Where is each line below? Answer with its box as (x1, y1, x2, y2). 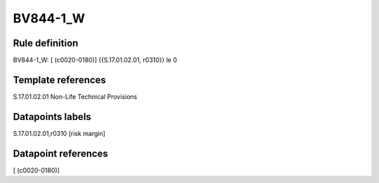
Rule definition (13, 37, 79, 49)
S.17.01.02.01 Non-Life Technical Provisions (13, 92, 138, 101)
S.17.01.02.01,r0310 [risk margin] (13, 129, 105, 137)
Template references (13, 74, 107, 86)
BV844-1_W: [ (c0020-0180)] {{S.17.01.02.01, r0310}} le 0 (13, 56, 178, 65)
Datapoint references (13, 147, 109, 159)
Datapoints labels (13, 111, 91, 123)
